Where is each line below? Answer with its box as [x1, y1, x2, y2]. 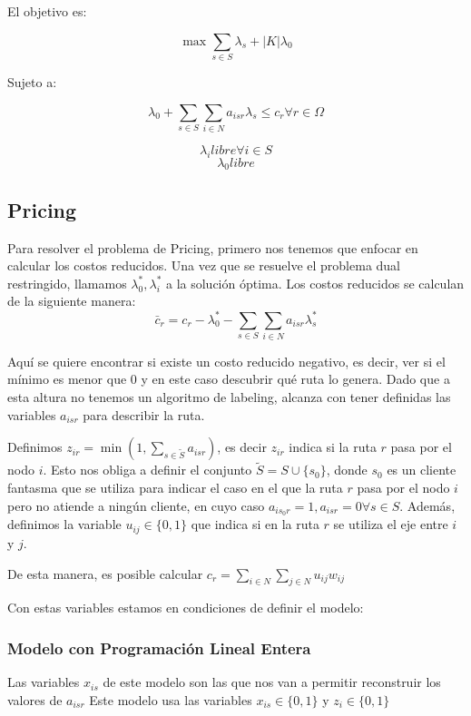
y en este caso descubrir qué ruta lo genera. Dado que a [141, 369, 450, 388]
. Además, [399, 495, 456, 515]
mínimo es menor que [7, 369, 127, 388]
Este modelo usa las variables [89, 690, 252, 709]
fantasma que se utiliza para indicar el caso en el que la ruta [7, 478, 343, 497]
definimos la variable [7, 515, 122, 534]
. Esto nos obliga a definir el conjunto [43, 460, 252, 479]
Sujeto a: [7, 72, 57, 91]
